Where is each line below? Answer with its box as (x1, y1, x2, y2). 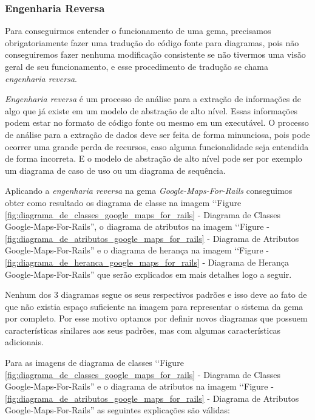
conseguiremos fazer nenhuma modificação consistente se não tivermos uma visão (5, 48, 306, 61)
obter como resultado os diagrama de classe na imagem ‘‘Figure (5, 196, 242, 208)
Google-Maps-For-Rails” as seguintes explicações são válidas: (5, 404, 230, 416)
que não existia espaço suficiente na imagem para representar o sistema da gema (5, 300, 303, 312)
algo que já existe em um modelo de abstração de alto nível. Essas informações (5, 104, 298, 117)
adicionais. (5, 336, 44, 348)
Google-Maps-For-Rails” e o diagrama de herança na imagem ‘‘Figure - (5, 244, 269, 256)
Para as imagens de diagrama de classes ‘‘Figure (5, 356, 184, 369)
